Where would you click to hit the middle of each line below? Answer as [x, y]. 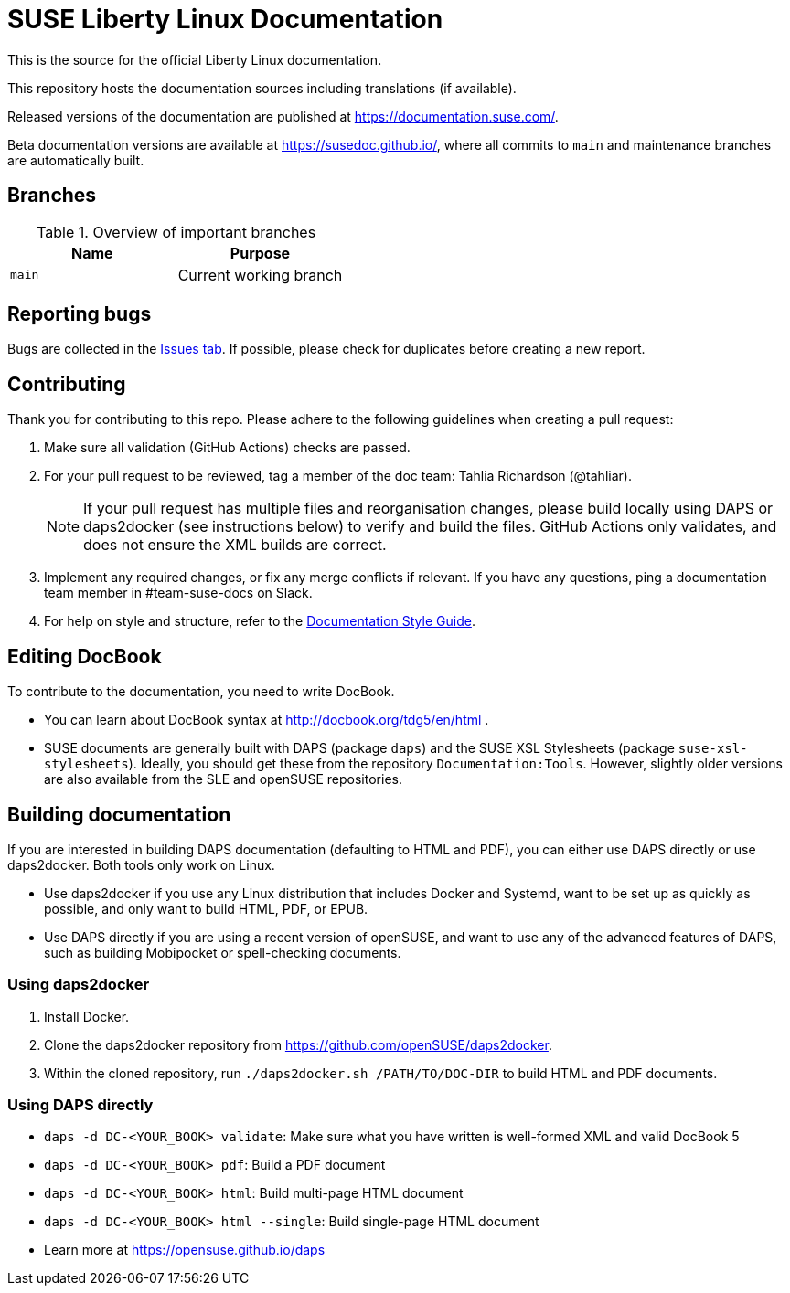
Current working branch [260, 275]
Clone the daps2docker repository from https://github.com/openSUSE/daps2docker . [298, 1044]
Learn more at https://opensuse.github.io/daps [185, 1250]
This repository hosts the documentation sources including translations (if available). [262, 88]
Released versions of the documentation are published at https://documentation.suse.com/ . [283, 116]
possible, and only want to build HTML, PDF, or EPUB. [206, 908]
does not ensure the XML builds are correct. [235, 545]
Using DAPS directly [80, 1105]
